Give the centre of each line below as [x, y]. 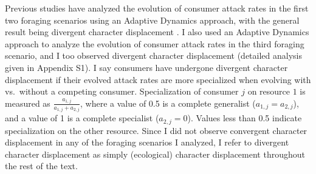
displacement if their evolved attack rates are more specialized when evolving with [158, 79]
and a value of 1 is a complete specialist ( [82, 118]
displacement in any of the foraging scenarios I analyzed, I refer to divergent [147, 142]
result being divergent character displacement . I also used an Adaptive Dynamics [157, 32]
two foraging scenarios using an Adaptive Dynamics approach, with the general [152, 20]
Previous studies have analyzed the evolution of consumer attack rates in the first [157, 8]
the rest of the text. [41, 166]
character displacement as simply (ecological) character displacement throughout [155, 154]
